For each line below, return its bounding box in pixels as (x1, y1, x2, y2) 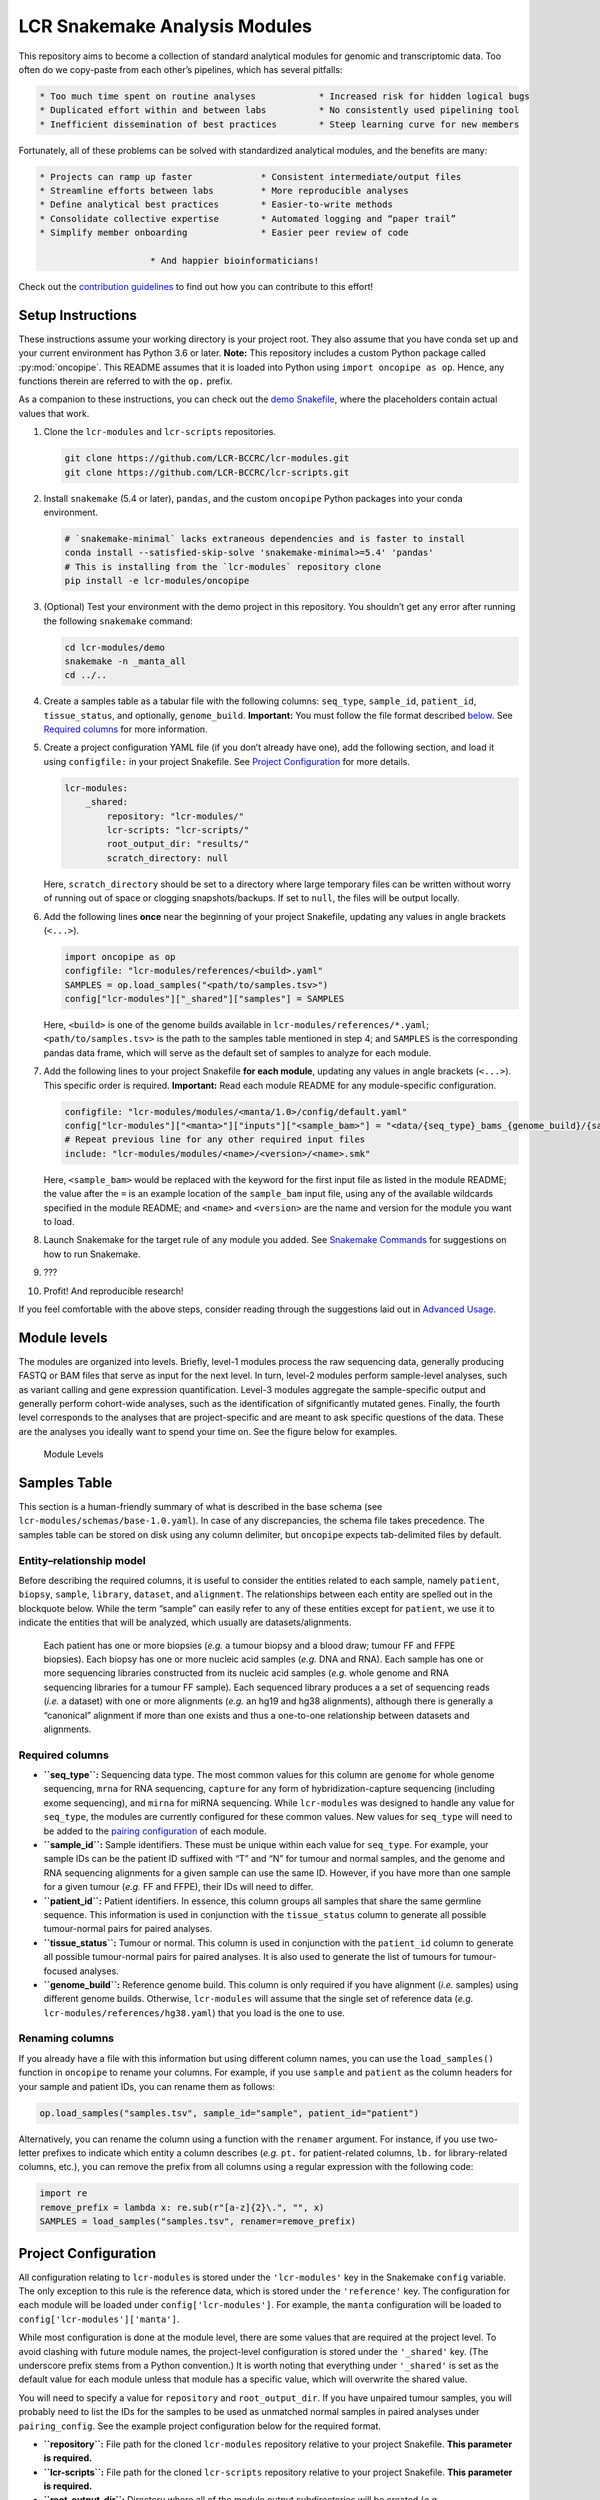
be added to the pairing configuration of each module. (43, 1825, 267, 1837)
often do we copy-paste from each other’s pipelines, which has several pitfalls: (18, 63, 343, 75)
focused (43, 1965, 78, 1977)
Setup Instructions (18, 306, 137, 324)
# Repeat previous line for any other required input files (64, 1134, 366, 1145)
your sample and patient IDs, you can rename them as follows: (18, 2080, 275, 2092)
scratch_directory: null (106, 852, 229, 864)
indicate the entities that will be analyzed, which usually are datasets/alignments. (18, 1616, 352, 1629)
